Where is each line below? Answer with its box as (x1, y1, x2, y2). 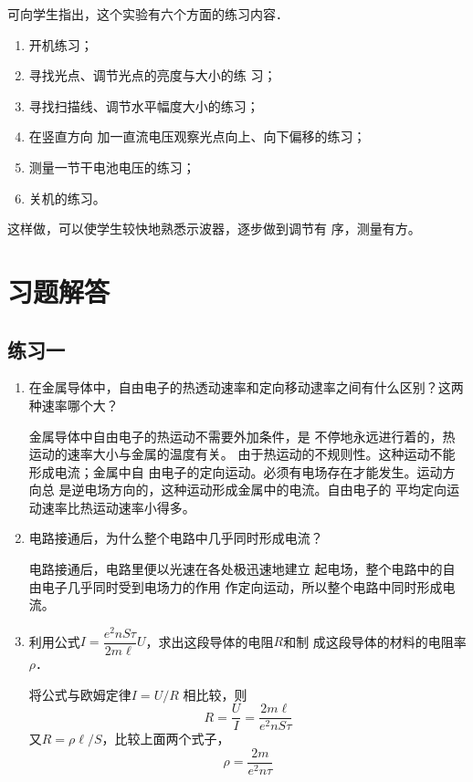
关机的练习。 (28, 188, 106, 207)
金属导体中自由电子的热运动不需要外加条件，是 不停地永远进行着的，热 (28, 426, 456, 445)
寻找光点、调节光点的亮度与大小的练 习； (28, 66, 277, 85)
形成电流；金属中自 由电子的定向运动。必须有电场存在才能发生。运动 (28, 462, 443, 481)
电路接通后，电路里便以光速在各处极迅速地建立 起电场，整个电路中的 (28, 559, 443, 579)
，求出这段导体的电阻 (145, 631, 274, 651)
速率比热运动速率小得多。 (41, 497, 195, 516)
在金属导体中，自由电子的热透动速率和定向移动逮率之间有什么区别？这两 (28, 378, 464, 397)
